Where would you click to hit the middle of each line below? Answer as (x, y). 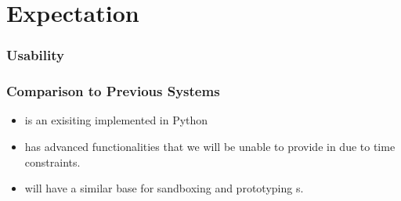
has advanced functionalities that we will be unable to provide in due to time (210, 147)
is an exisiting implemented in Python (116, 120)
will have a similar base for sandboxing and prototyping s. (164, 188)
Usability (35, 55)
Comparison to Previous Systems (113, 91)
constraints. (52, 162)
